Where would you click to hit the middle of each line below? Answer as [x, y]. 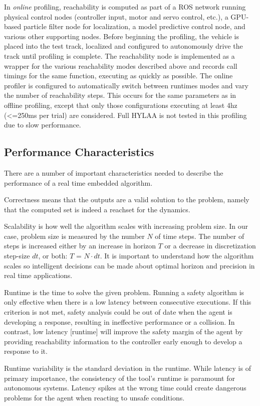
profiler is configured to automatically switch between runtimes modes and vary [126, 85]
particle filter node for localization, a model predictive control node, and [134, 26]
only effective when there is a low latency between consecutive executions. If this [128, 302]
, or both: [53, 256]
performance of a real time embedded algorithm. [78, 182]
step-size [17, 256]
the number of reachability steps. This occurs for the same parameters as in [120, 95]
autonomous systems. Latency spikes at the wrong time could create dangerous [125, 388]
